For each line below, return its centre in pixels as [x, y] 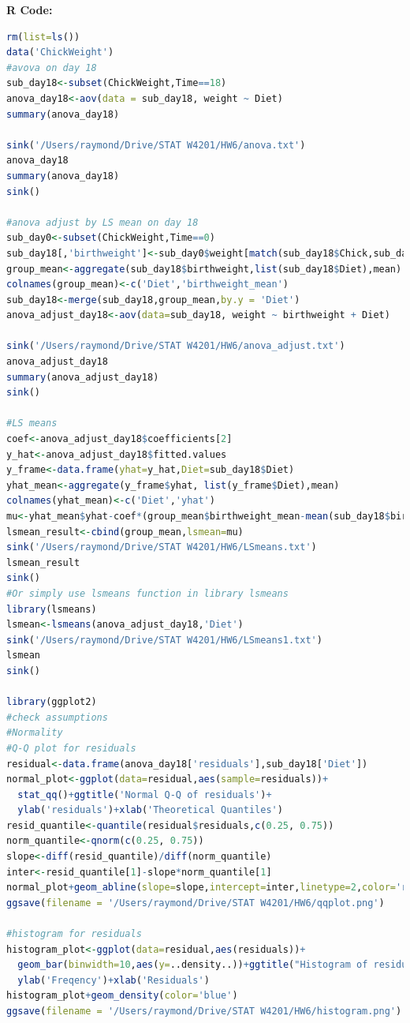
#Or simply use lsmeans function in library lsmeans [147, 593]
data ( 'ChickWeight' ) [60, 52]
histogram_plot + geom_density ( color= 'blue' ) [122, 996]
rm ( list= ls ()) [43, 37]
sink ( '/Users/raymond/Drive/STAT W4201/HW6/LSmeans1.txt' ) [164, 640]
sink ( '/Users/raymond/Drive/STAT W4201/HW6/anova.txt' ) [156, 145]
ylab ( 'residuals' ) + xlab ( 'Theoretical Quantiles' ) [150, 810]
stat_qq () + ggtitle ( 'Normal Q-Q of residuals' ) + [145, 794]
